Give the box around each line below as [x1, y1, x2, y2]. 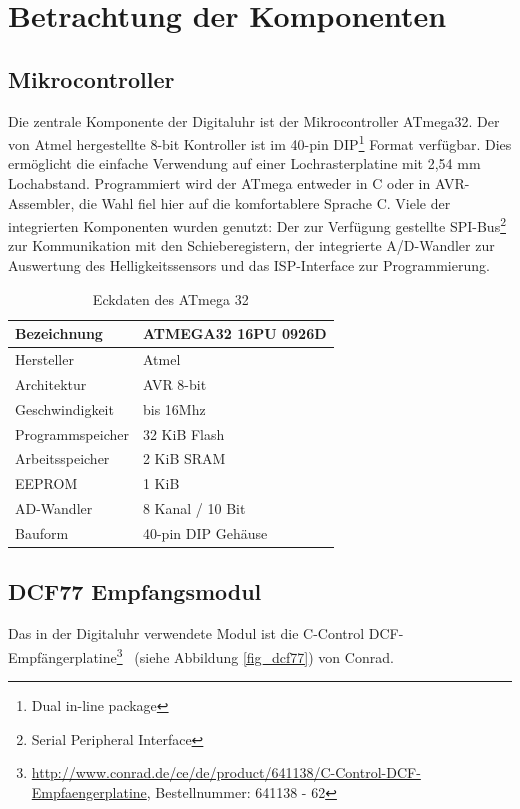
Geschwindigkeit [15, 398, 114, 419]
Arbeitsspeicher [15, 448, 110, 469]
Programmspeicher [15, 423, 129, 444]
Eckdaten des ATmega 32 [92, 288, 249, 309]
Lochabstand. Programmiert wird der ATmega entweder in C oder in [8, 173, 431, 194]
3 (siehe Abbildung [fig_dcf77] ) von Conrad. [116, 643, 394, 667]
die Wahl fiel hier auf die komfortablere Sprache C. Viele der [78, 192, 451, 213]
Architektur [15, 373, 87, 394]
